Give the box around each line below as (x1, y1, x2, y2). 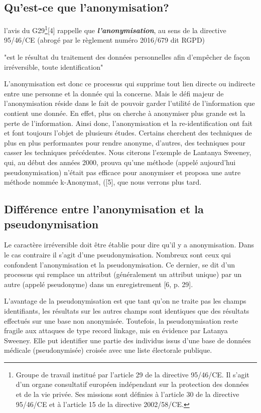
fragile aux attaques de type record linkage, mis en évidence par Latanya (4, 325, 228, 336)
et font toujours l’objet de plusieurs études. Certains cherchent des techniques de (4, 127, 252, 138)
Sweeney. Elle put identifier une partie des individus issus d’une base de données (4, 335, 251, 345)
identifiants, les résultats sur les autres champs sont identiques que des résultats (4, 305, 249, 316)
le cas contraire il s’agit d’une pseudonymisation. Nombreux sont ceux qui (4, 249, 231, 259)
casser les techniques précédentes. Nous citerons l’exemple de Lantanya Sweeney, (4, 147, 251, 158)
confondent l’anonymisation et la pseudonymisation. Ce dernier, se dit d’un (4, 259, 235, 269)
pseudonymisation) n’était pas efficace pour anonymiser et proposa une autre (4, 167, 241, 177)
